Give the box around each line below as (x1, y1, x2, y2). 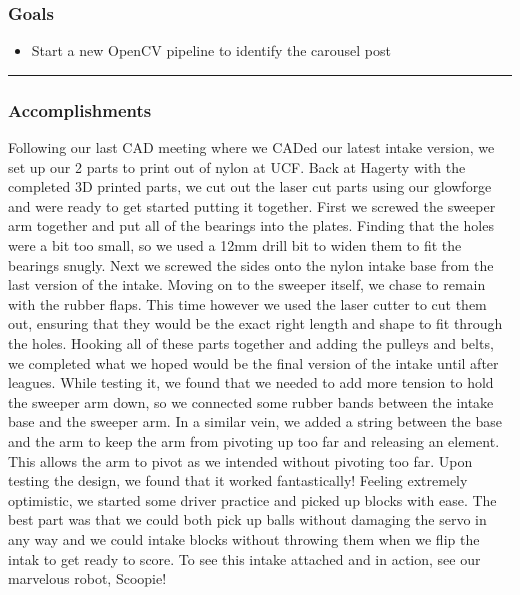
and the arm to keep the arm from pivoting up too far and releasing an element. (8, 430, 500, 451)
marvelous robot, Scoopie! (8, 568, 167, 589)
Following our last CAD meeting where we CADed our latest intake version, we (8, 137, 495, 158)
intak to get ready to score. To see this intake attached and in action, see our (8, 548, 481, 569)
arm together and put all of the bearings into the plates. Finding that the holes (8, 215, 494, 236)
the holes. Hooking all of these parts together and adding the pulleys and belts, (8, 332, 494, 353)
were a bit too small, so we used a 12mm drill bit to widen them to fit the (8, 235, 462, 255)
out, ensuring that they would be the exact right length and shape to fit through (8, 313, 503, 334)
